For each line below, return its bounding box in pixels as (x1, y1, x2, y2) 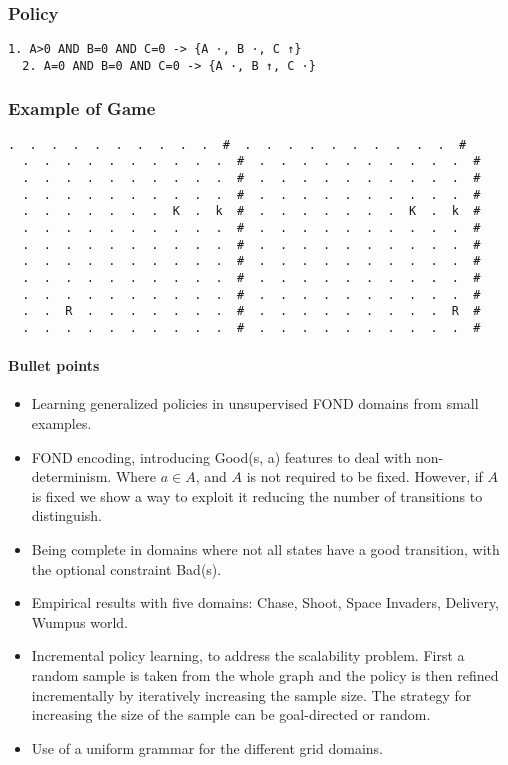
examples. (31, 413, 92, 434)
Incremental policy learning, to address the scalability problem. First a (31, 645, 465, 666)
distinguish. (31, 505, 102, 526)
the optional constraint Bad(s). (31, 558, 222, 579)
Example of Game (8, 96, 156, 121)
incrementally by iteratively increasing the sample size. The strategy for (31, 684, 472, 705)
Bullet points (8, 355, 100, 376)
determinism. (31, 466, 112, 487)
